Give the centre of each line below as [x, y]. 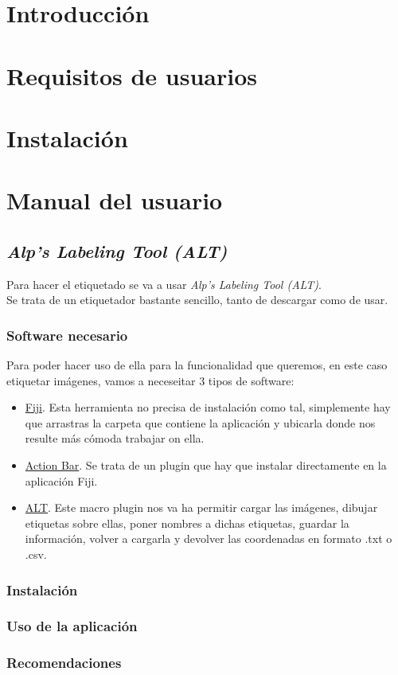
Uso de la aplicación [72, 626]
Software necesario [67, 335]
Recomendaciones [64, 663]
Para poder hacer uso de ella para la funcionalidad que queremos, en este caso [197, 365]
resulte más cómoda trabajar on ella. [115, 438]
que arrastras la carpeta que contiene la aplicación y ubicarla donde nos [200, 422]
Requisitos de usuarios [132, 75]
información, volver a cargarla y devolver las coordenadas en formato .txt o [209, 538]
